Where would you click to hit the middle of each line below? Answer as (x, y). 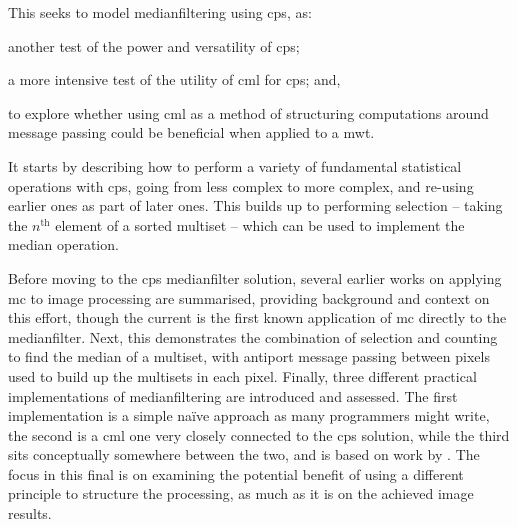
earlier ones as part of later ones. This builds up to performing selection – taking (255, 205)
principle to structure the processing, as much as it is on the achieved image (241, 493)
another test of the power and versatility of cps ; (154, 45)
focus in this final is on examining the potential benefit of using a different (236, 473)
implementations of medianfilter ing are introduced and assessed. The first (233, 395)
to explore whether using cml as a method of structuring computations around (248, 112)
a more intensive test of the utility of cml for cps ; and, (174, 79)
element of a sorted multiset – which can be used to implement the (260, 224)
